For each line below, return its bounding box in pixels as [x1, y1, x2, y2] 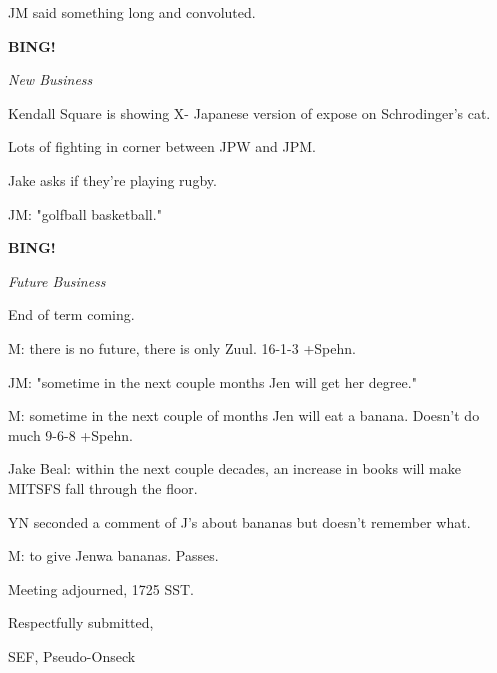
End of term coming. [8, 304, 135, 325]
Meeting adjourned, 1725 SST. [8, 578, 194, 599]
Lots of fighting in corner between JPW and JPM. [8, 136, 316, 157]
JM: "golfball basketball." [8, 203, 162, 224]
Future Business [8, 270, 106, 291]
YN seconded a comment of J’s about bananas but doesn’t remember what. [8, 511, 471, 532]
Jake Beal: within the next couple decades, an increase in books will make [8, 458, 461, 479]
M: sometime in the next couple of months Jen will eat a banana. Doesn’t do [8, 405, 480, 426]
